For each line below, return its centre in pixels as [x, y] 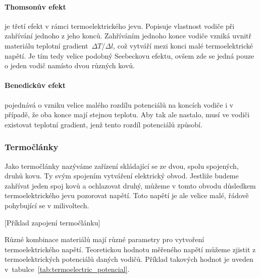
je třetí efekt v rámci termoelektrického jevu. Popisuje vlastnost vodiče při [120, 26]
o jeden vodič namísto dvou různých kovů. [70, 65]
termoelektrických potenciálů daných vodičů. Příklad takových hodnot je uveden [129, 259]
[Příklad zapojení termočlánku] [53, 222]
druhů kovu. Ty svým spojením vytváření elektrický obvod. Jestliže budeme [122, 176]
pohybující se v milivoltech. [47, 205]
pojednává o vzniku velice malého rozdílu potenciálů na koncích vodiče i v [119, 104]
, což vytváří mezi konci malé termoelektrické [183, 45]
